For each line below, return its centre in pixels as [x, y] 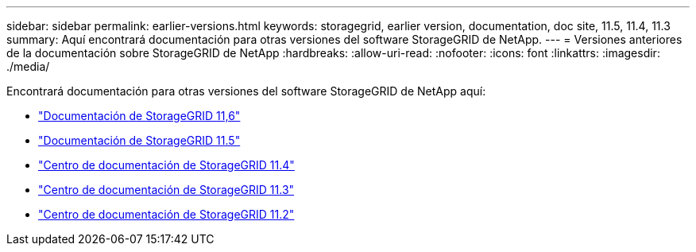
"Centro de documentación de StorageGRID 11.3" [166, 190]
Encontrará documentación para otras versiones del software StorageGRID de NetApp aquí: [246, 91]
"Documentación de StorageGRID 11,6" [139, 116]
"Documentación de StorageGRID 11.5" [139, 140]
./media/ [28, 66]
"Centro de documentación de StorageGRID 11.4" [166, 165]
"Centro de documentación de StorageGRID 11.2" [166, 214]
